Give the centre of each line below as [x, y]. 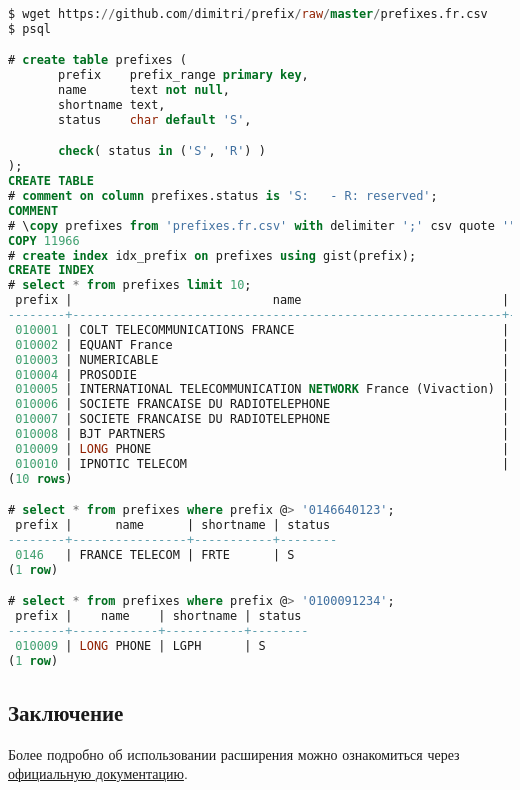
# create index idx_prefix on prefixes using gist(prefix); [212, 255]
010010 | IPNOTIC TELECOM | [262, 463]
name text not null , [144, 90]
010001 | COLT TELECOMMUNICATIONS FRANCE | [262, 329]
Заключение [66, 712]
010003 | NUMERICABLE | [262, 359]
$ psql [29, 28]
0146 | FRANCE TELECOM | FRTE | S [155, 554]
